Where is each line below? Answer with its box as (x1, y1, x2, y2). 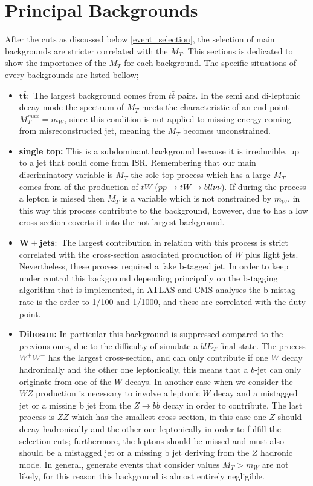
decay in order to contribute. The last (163, 398, 303, 411)
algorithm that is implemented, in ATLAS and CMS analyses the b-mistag (19, 283, 295, 296)
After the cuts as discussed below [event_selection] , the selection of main (5, 33, 275, 45)
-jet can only (254, 363, 302, 375)
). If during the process (221, 180, 306, 192)
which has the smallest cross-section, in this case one (71, 410, 266, 423)
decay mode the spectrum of (19, 100, 124, 113)
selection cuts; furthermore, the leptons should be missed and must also (19, 434, 285, 447)
